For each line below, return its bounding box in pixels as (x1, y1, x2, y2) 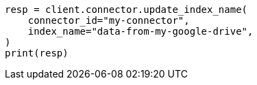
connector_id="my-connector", (27, 15, 190, 26)
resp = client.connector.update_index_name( (5, 4, 248, 15)
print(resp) (5, 48, 69, 58)
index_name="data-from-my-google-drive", (27, 26, 254, 37)
